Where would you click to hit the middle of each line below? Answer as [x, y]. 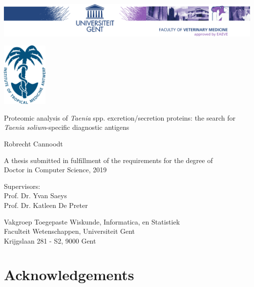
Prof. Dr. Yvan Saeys [35, 195]
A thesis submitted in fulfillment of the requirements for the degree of [108, 160]
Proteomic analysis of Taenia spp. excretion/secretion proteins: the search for [120, 117]
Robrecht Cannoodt [33, 143]
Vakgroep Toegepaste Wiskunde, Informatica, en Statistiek [92, 221]
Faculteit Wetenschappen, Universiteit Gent [70, 231]
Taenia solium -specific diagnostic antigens [67, 127]
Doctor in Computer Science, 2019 [55, 170]
